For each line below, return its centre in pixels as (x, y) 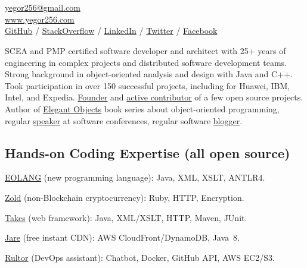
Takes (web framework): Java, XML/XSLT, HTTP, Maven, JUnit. (126, 217)
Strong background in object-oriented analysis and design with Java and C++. (149, 74)
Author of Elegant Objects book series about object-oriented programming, (142, 108)
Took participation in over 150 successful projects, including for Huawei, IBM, (148, 85)
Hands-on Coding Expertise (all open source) (148, 152)
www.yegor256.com (40, 19)
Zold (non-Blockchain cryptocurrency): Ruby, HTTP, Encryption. (125, 197)
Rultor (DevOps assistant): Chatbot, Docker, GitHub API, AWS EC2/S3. (140, 257)
